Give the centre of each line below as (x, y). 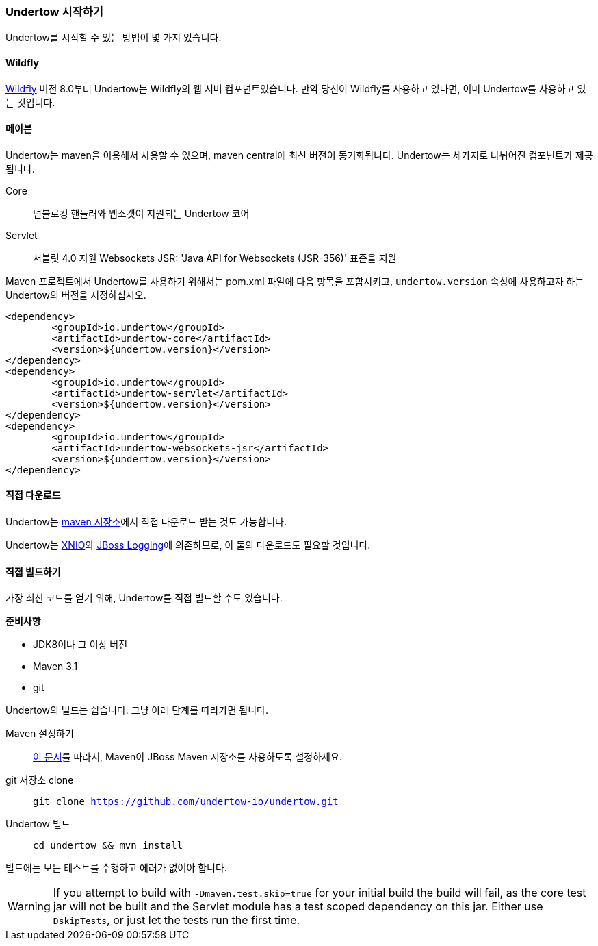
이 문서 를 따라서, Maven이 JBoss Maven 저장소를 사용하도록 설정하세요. (187, 757)
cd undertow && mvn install (108, 846)
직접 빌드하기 (33, 571)
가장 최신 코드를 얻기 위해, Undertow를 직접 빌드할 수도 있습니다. (144, 598)
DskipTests (80, 921)
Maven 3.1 (55, 667)
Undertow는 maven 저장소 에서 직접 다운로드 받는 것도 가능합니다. (146, 522)
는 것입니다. (30, 102)
